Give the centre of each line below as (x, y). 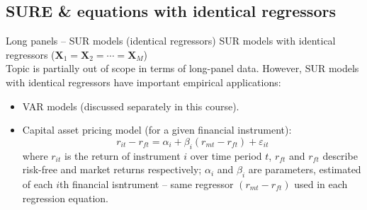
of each (38, 183)
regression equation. (65, 198)
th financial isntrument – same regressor (147, 183)
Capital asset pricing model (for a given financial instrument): (157, 130)
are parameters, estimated (305, 169)
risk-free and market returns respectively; (112, 169)
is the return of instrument (122, 155)
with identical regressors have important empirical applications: (143, 82)
